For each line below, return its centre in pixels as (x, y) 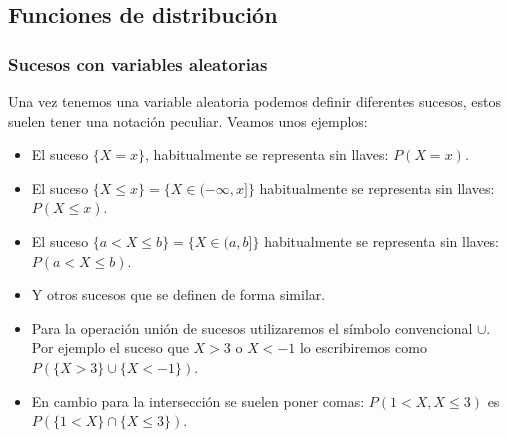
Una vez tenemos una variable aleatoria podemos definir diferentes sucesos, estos (255, 101)
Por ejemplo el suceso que (110, 347)
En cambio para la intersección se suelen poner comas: (198, 400)
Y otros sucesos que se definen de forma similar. (178, 294)
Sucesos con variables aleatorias (138, 63)
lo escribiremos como (363, 347)
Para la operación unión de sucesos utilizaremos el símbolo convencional (252, 327)
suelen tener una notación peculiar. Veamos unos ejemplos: (188, 120)
